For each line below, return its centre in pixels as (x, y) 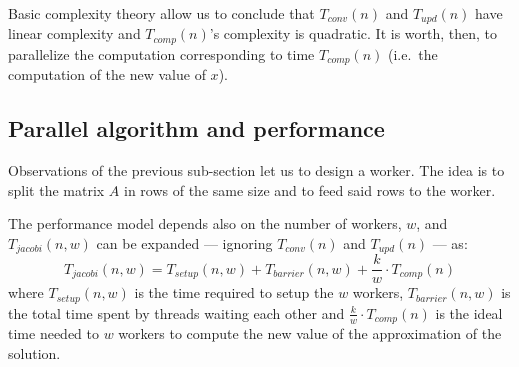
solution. (34, 352)
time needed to (53, 333)
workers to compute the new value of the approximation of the (310, 333)
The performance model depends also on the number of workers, (205, 223)
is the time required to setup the (234, 292)
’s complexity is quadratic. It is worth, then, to (353, 33)
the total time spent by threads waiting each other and (176, 312)
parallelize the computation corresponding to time (161, 53)
